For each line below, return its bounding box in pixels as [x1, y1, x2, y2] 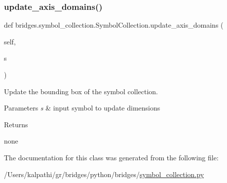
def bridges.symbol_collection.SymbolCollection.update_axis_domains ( [4, 20, 224, 30]
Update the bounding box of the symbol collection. [4, 86, 158, 96]
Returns [4, 119, 28, 129]
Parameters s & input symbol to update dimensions [4, 103, 160, 113]
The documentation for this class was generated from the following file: [4, 152, 219, 162]
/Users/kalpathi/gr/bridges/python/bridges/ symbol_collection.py [4, 169, 204, 179]
